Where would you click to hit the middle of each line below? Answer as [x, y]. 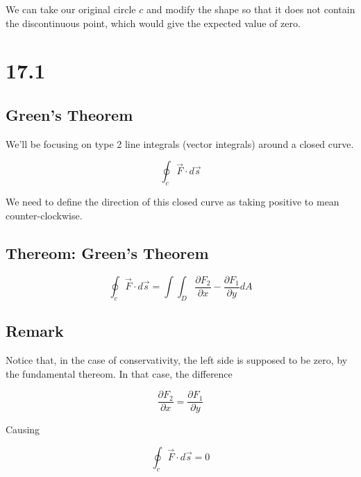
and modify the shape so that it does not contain [251, 9]
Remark [35, 331]
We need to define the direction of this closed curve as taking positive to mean [173, 202]
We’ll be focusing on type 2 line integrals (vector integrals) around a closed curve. [180, 143]
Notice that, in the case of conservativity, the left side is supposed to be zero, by [177, 360]
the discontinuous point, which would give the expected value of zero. [153, 23]
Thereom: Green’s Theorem [107, 252]
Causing [23, 429]
